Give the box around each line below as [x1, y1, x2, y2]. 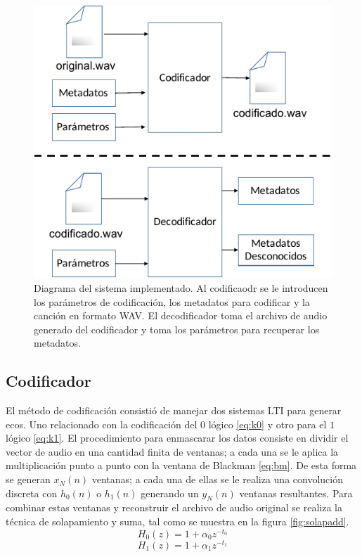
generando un [141, 485, 199, 500]
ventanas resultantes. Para [239, 485, 353, 500]
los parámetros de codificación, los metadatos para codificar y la [34, 294, 310, 309]
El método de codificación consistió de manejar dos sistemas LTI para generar [6, 403, 342, 418]
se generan [6, 472, 51, 487]
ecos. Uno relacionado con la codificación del [6, 416, 198, 431]
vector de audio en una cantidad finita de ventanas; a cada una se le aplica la [6, 444, 339, 459]
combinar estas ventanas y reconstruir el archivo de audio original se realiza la [6, 500, 342, 515]
